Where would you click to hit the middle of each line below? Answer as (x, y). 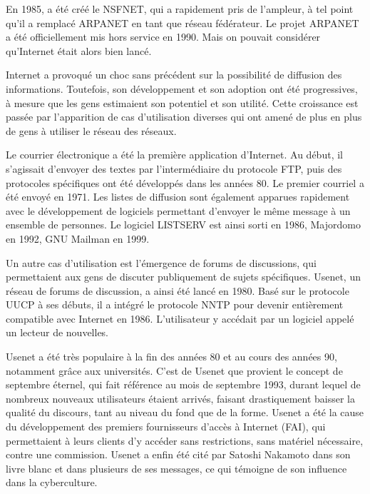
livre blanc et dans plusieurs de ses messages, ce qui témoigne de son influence (176, 468)
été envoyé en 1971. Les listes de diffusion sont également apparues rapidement (178, 197)
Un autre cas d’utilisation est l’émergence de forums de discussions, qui (161, 262)
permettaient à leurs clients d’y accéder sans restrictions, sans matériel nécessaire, (185, 440)
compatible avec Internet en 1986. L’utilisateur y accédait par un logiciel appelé (180, 318)
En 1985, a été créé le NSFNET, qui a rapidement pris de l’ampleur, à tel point (180, 9)
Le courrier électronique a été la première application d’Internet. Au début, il (174, 155)
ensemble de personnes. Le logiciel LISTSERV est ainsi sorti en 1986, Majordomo (183, 225)
